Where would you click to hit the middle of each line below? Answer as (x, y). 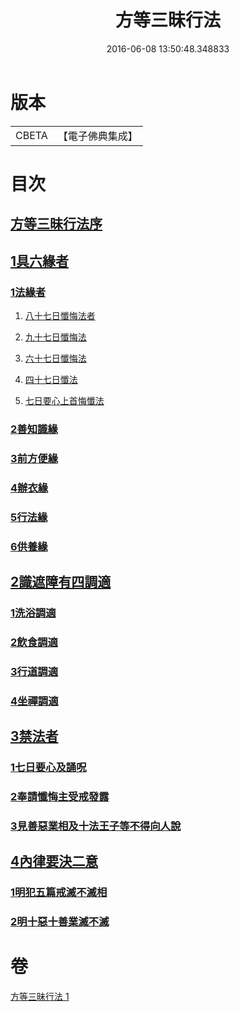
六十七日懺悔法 (55, 358)
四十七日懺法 (51, 379)
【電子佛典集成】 (97, 136)
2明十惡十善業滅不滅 (60, 922)
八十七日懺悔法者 (60, 315)
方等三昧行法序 (56, 224)
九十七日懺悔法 (55, 337)
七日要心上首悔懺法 (64, 400)
